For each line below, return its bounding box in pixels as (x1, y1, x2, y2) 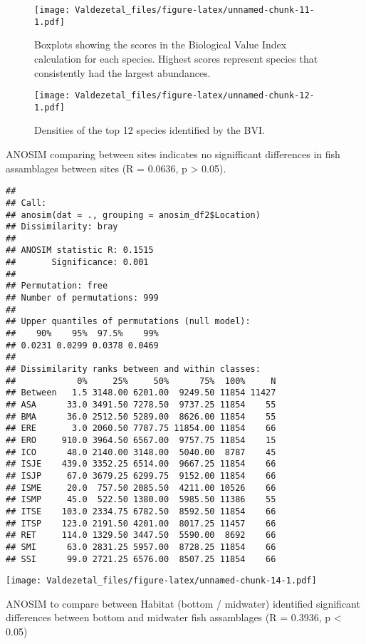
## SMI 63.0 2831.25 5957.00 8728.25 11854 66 (6, 541, 276, 552)
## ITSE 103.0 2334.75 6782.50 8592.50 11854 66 (6, 506, 276, 516)
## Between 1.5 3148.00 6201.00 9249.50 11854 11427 (6, 388, 276, 398)
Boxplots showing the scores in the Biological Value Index (34, 37, 287, 52)
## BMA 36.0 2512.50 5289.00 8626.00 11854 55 (6, 411, 276, 422)
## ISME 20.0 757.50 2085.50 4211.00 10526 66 (6, 482, 276, 493)
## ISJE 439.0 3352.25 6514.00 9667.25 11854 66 (6, 459, 276, 469)
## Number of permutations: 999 (6, 293, 159, 303)
